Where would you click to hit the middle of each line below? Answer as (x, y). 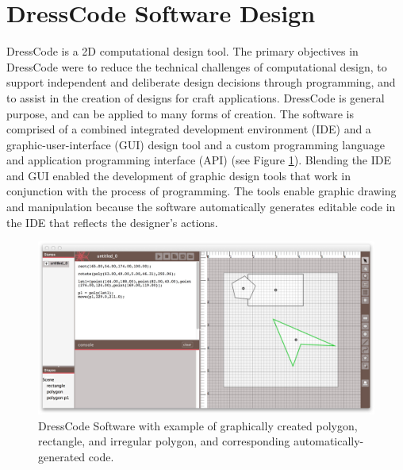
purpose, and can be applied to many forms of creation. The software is (180, 113)
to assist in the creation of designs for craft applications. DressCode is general (196, 97)
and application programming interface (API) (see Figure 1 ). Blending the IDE (199, 160)
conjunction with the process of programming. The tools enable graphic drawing (201, 191)
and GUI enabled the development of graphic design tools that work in (178, 175)
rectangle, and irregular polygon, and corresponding (164, 441)
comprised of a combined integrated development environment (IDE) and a (189, 129)
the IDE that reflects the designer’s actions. (112, 222)
